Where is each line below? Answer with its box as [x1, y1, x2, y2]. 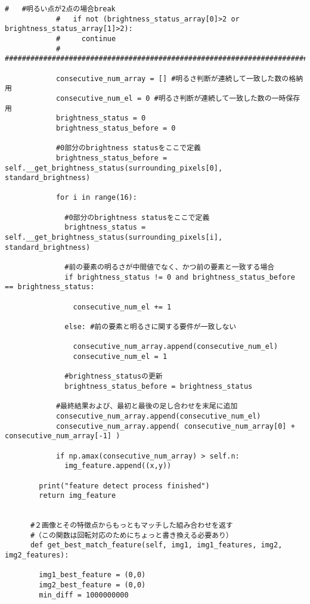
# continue [55, 34, 116, 43]
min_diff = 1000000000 [39, 590, 129, 599]
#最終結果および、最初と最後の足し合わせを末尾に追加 [55, 402, 238, 411]
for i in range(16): [55, 193, 137, 202]
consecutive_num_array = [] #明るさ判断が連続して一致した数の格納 [55, 74, 303, 83]
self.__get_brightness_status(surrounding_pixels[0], [5, 163, 223, 172]
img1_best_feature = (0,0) [39, 571, 146, 580]
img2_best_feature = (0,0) [39, 581, 146, 590]
